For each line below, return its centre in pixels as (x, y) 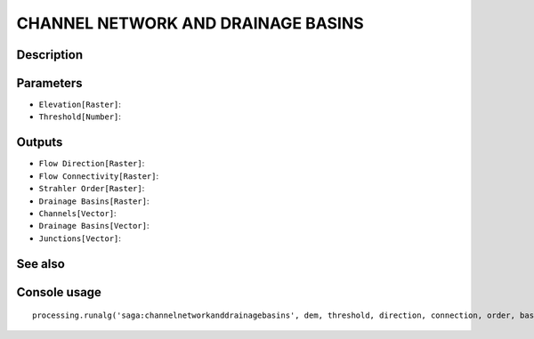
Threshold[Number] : (80, 117)
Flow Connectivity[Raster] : (99, 176)
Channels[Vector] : (77, 213)
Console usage (59, 292)
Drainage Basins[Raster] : (94, 201)
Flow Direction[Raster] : (92, 164)
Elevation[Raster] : (80, 105)
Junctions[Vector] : (80, 238)
